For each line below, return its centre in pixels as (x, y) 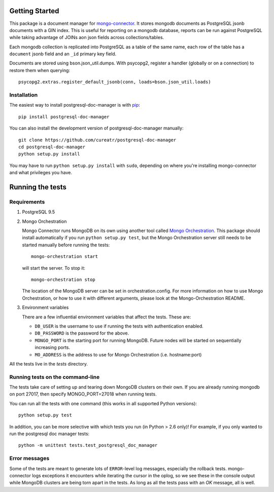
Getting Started (34, 11)
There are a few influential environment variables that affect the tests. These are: (107, 317)
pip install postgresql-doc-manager (64, 117)
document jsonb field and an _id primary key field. (63, 54)
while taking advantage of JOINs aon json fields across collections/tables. (87, 38)
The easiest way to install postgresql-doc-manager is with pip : (75, 105)
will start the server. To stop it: (54, 268)
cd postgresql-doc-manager (52, 147)
